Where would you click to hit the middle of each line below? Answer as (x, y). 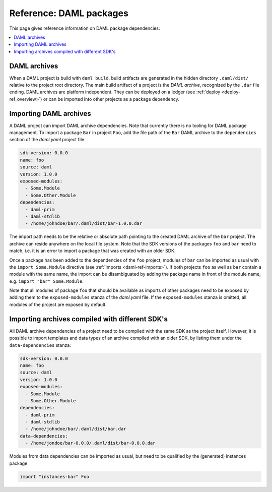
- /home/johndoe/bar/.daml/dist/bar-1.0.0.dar (84, 224)
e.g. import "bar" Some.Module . (47, 281)
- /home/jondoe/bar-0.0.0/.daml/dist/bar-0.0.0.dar (90, 443)
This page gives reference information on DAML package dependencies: (85, 28)
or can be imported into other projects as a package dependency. (111, 99)
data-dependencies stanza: (40, 345)
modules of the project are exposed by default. (58, 304)
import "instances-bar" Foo (54, 477)
